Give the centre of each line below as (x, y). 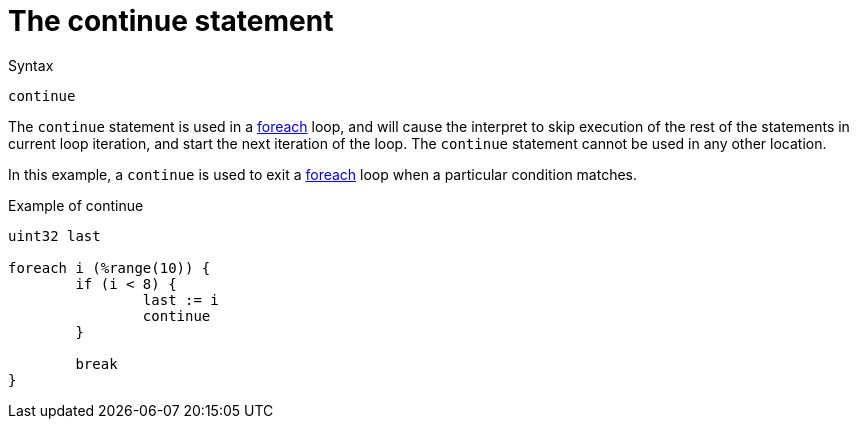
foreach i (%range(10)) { (109, 267)
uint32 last (54, 235)
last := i (180, 299)
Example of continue (76, 205)
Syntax (31, 65)
